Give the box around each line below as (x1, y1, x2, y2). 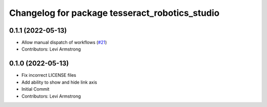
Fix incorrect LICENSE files (21, 72, 77, 78)
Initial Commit (21, 86, 49, 92)
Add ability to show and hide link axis (21, 79, 97, 85)
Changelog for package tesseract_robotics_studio (9, 7, 220, 18)
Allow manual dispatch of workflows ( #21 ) (21, 40, 107, 46)
